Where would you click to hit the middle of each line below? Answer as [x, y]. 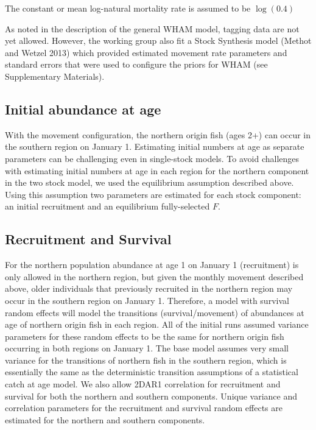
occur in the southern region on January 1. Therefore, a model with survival [147, 300]
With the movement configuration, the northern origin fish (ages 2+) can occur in [158, 134]
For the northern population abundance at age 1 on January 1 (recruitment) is [152, 265]
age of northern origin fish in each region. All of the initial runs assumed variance [157, 324]
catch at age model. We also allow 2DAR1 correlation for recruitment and [143, 384]
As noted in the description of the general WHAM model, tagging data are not [152, 28]
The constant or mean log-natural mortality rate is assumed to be [128, 8]
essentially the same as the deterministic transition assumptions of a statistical [152, 372]
